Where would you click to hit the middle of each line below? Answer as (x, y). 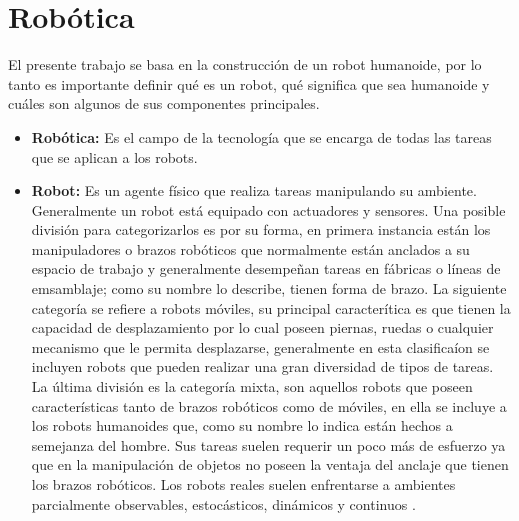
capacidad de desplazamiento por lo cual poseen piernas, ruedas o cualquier (262, 327)
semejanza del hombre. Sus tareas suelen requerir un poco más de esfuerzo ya (268, 444)
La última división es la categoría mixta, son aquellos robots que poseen (252, 386)
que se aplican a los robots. (114, 156)
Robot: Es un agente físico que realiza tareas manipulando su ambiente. (254, 190)
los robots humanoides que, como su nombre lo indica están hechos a (242, 425)
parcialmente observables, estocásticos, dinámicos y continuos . (223, 503)
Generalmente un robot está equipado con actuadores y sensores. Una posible (268, 209)
